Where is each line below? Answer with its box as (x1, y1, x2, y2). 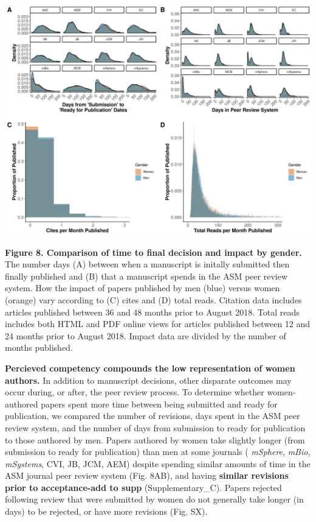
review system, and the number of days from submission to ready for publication (5, 421, 306, 434)
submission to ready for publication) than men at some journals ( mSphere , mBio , (5, 445, 311, 458)
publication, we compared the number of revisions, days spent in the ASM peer (5, 409, 300, 422)
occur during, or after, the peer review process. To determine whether (5, 386, 264, 398)
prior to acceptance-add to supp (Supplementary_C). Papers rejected (5, 481, 282, 493)
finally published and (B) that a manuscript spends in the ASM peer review (5, 269, 287, 282)
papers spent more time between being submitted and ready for (41, 397, 278, 410)
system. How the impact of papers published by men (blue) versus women (5, 281, 280, 294)
